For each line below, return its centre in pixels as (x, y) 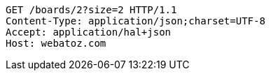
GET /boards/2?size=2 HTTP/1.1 (91, 10)
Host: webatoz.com (56, 43)
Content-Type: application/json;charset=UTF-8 (135, 21)
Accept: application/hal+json (89, 32)
